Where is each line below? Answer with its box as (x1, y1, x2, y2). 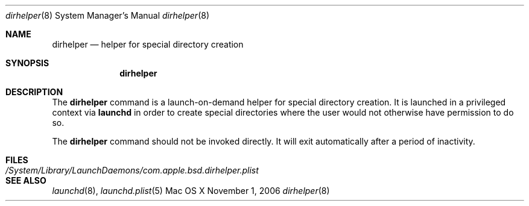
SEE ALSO (5, 175, 46, 186)
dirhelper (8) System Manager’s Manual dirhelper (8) (5, 10, 210, 20)
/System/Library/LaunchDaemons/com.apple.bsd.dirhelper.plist (5, 165, 259, 175)
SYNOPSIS (5, 58, 49, 68)
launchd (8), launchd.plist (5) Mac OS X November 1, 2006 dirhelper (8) (52, 186, 330, 196)
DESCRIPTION (5, 87, 63, 97)
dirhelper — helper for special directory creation (52, 39, 244, 49)
